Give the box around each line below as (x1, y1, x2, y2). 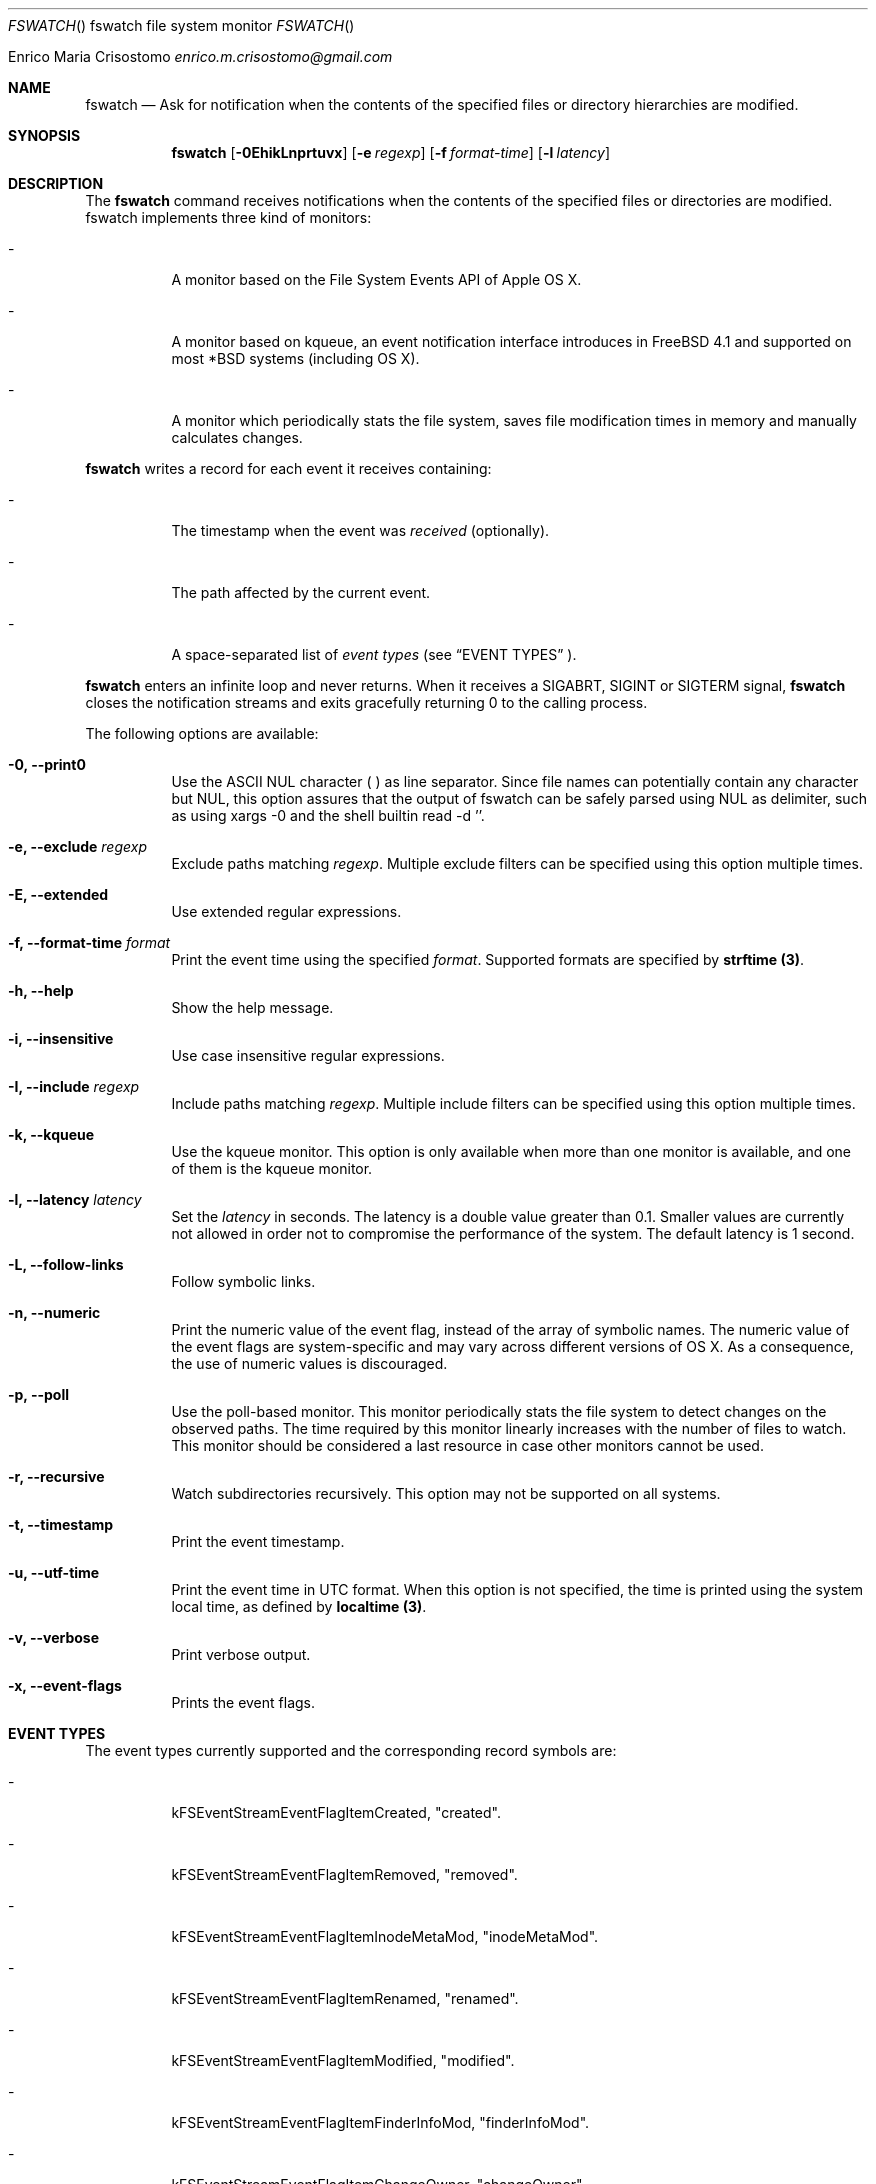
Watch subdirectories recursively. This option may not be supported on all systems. (171, 1485, 721, 1502)
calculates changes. (171, 429, 303, 446)
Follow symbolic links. (171, 1273, 316, 1290)
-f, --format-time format (8, 934, 171, 951)
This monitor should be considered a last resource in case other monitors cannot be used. (171, 1437, 764, 1454)
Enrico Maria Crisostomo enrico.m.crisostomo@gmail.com (8, 48, 393, 65)
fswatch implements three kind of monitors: (85, 209, 372, 226)
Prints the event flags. (171, 1694, 316, 1711)
